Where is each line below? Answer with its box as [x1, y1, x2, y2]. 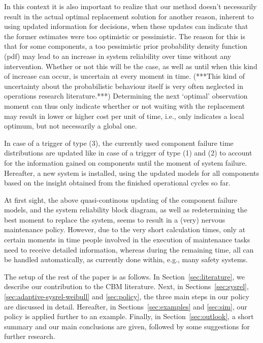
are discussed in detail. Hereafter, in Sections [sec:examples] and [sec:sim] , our [4, 301, 247, 311]
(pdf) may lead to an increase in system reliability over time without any [4, 50, 232, 61]
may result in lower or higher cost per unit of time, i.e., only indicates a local [4, 110, 244, 121]
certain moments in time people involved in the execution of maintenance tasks [4, 234, 250, 245]
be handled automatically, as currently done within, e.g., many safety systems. [4, 254, 248, 265]
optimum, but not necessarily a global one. [4, 120, 137, 131]
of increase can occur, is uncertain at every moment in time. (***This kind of [4, 71, 245, 81]
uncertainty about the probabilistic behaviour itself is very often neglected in [4, 80, 243, 91]
